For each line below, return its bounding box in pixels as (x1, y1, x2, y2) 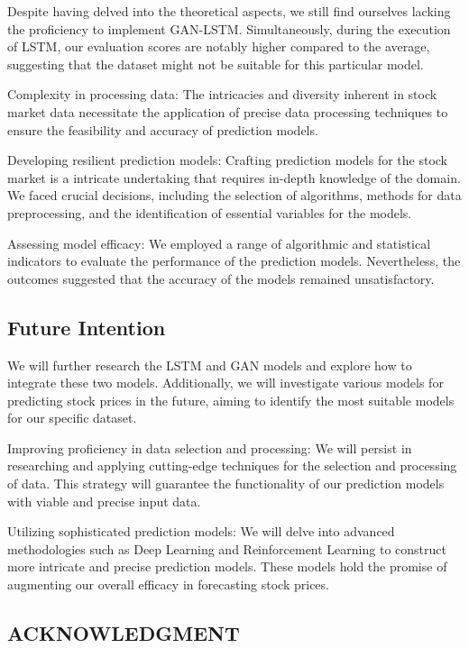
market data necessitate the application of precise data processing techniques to (7, 102, 448, 121)
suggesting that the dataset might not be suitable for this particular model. (7, 54, 424, 73)
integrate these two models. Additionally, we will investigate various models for (7, 373, 444, 392)
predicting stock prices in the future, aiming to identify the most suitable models (7, 390, 455, 409)
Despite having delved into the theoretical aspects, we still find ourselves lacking (7, 2, 451, 20)
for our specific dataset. (7, 408, 137, 427)
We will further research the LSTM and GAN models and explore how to (7, 355, 412, 374)
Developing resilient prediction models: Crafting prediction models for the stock (7, 151, 447, 169)
